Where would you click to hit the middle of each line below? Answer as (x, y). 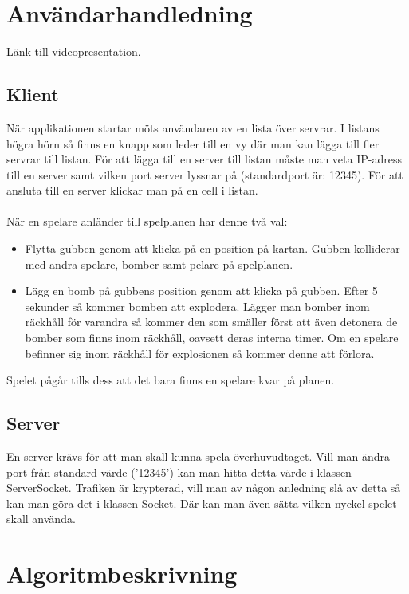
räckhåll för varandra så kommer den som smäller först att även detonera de (211, 322)
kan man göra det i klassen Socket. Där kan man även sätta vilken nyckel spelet (202, 503)
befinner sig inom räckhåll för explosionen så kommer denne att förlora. (200, 353)
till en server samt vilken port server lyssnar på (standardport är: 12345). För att (205, 174)
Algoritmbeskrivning (122, 574)
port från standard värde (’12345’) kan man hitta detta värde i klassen (179, 472)
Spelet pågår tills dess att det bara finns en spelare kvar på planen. (171, 380)
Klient (33, 94)
